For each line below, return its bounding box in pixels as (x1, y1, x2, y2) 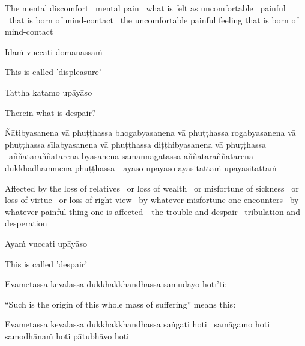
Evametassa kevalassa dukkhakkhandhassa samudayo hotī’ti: (5, 278, 228, 290)
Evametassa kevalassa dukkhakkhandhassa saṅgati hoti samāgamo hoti (5, 318, 270, 330)
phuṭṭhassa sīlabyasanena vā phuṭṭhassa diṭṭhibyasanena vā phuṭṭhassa (5, 138, 267, 150)
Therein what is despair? (5, 106, 96, 118)
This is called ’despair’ (5, 257, 88, 270)
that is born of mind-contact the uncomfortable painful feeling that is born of (8, 13, 298, 26)
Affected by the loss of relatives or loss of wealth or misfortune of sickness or (5, 181, 299, 194)
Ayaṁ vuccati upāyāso (5, 237, 87, 249)
